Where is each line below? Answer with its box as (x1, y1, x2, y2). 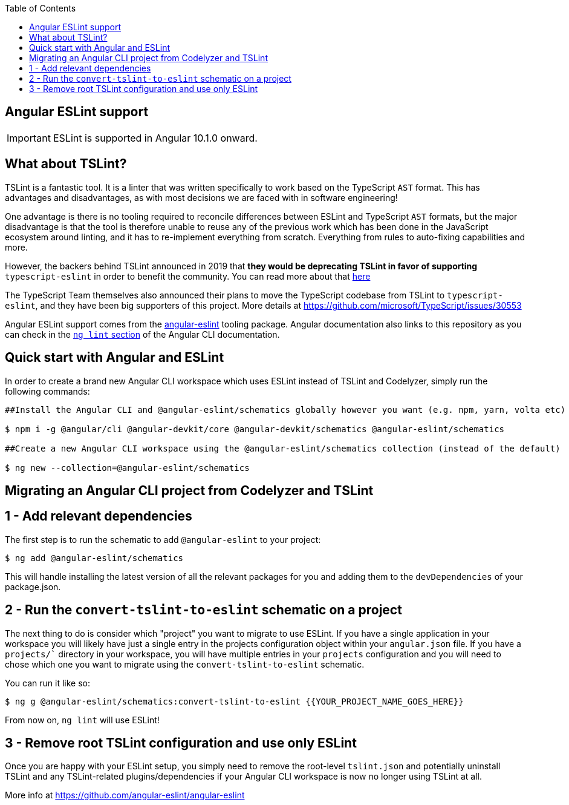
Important (7, 131, 51, 144)
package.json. (5, 581, 61, 592)
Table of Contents (5, 3, 76, 13)
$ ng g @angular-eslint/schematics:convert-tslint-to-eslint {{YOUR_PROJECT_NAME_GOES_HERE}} (5, 696, 464, 706)
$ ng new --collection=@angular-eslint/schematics (5, 462, 250, 473)
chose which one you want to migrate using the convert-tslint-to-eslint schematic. (5, 659, 365, 669)
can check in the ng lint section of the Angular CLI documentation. (5, 329, 280, 340)
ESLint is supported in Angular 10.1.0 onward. (53, 131, 258, 144)
